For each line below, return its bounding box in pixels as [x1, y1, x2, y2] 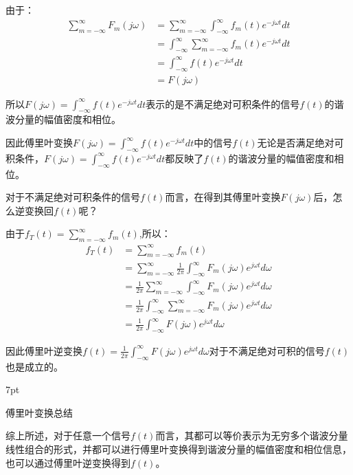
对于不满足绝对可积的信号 [209, 343, 325, 357]
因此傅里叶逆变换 [5, 343, 82, 357]
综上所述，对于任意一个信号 [5, 428, 130, 443]
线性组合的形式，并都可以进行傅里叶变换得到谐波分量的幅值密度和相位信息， [5, 441, 352, 456]
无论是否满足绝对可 [257, 135, 344, 149]
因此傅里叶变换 [5, 135, 73, 149]
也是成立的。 [5, 359, 63, 373]
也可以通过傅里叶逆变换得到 [5, 455, 130, 470]
